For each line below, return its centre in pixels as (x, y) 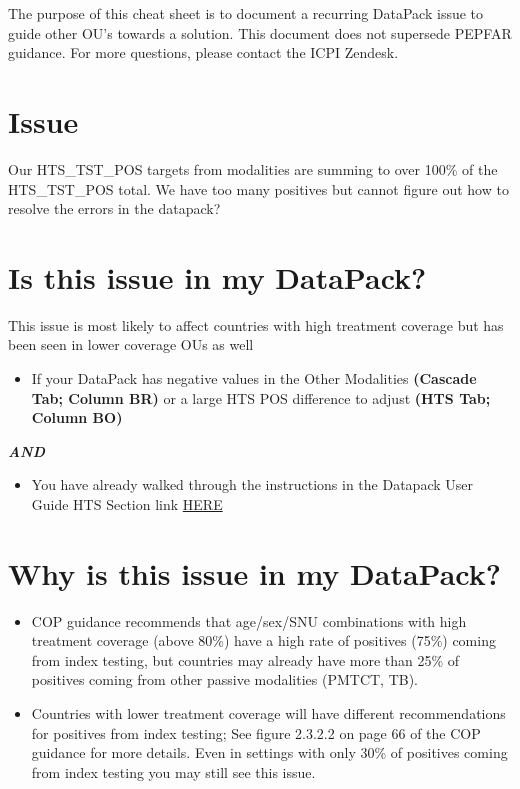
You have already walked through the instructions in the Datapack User (252, 484)
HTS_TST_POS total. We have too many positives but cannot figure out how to (258, 188)
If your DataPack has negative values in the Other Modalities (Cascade (254, 378)
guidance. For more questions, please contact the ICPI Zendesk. (203, 52)
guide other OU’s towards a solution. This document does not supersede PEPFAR (260, 32)
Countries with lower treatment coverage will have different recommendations (268, 713)
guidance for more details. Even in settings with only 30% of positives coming (269, 752)
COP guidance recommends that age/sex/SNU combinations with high (249, 620)
